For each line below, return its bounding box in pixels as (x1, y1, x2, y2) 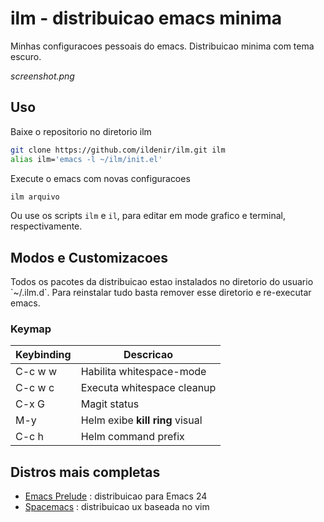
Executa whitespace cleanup (80, 381, 217, 395)
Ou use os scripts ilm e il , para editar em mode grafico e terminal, (10, 210, 286, 222)
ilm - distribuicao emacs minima (10, 7, 283, 30)
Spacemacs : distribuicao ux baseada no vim (24, 501, 210, 513)
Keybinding (15, 348, 72, 362)
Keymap (10, 322, 52, 336)
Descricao (123, 348, 174, 362)
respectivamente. (10, 220, 83, 232)
